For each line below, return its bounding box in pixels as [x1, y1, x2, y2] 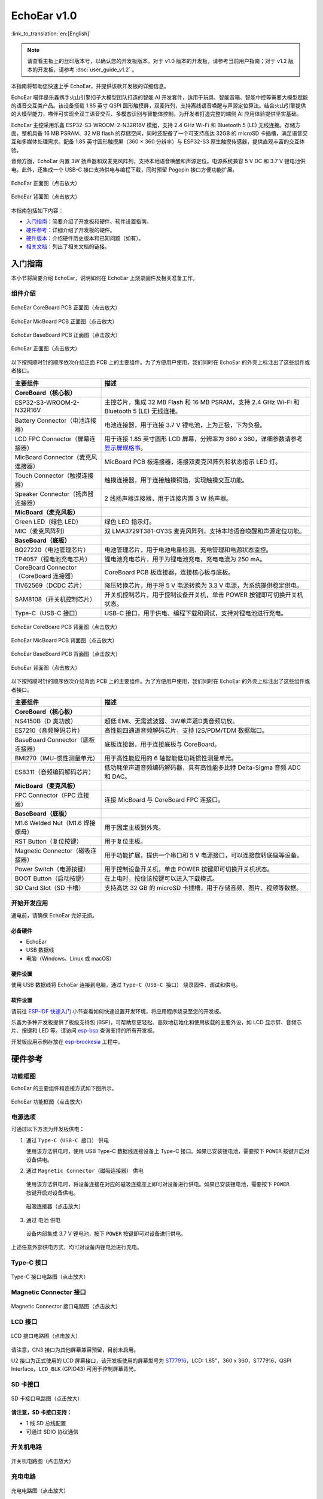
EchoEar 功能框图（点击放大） [11, 1098, 86, 1106]
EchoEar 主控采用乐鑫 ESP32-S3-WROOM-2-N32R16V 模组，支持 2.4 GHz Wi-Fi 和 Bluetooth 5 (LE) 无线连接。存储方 [11, 121, 301, 128]
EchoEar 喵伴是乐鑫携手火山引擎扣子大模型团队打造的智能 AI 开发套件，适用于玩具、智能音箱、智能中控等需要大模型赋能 [11, 94, 308, 101]
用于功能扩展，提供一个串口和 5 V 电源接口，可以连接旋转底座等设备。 [104, 851, 303, 859]
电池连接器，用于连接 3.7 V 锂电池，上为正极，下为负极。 [104, 420, 266, 429]
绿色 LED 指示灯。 [104, 517, 156, 526]
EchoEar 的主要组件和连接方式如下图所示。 [11, 1084, 117, 1091]
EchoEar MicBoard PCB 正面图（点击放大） [11, 318, 118, 325]
